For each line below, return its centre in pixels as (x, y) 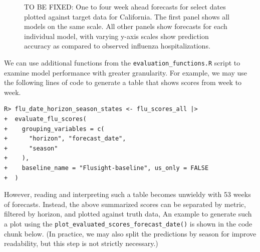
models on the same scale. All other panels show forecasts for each (126, 26)
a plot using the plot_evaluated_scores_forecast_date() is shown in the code (128, 223)
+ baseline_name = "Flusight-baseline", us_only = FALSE (106, 168)
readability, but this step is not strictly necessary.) (81, 243)
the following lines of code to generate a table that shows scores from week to (123, 82)
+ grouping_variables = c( (54, 129)
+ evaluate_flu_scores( (45, 119)
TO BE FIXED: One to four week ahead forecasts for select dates (125, 6)
